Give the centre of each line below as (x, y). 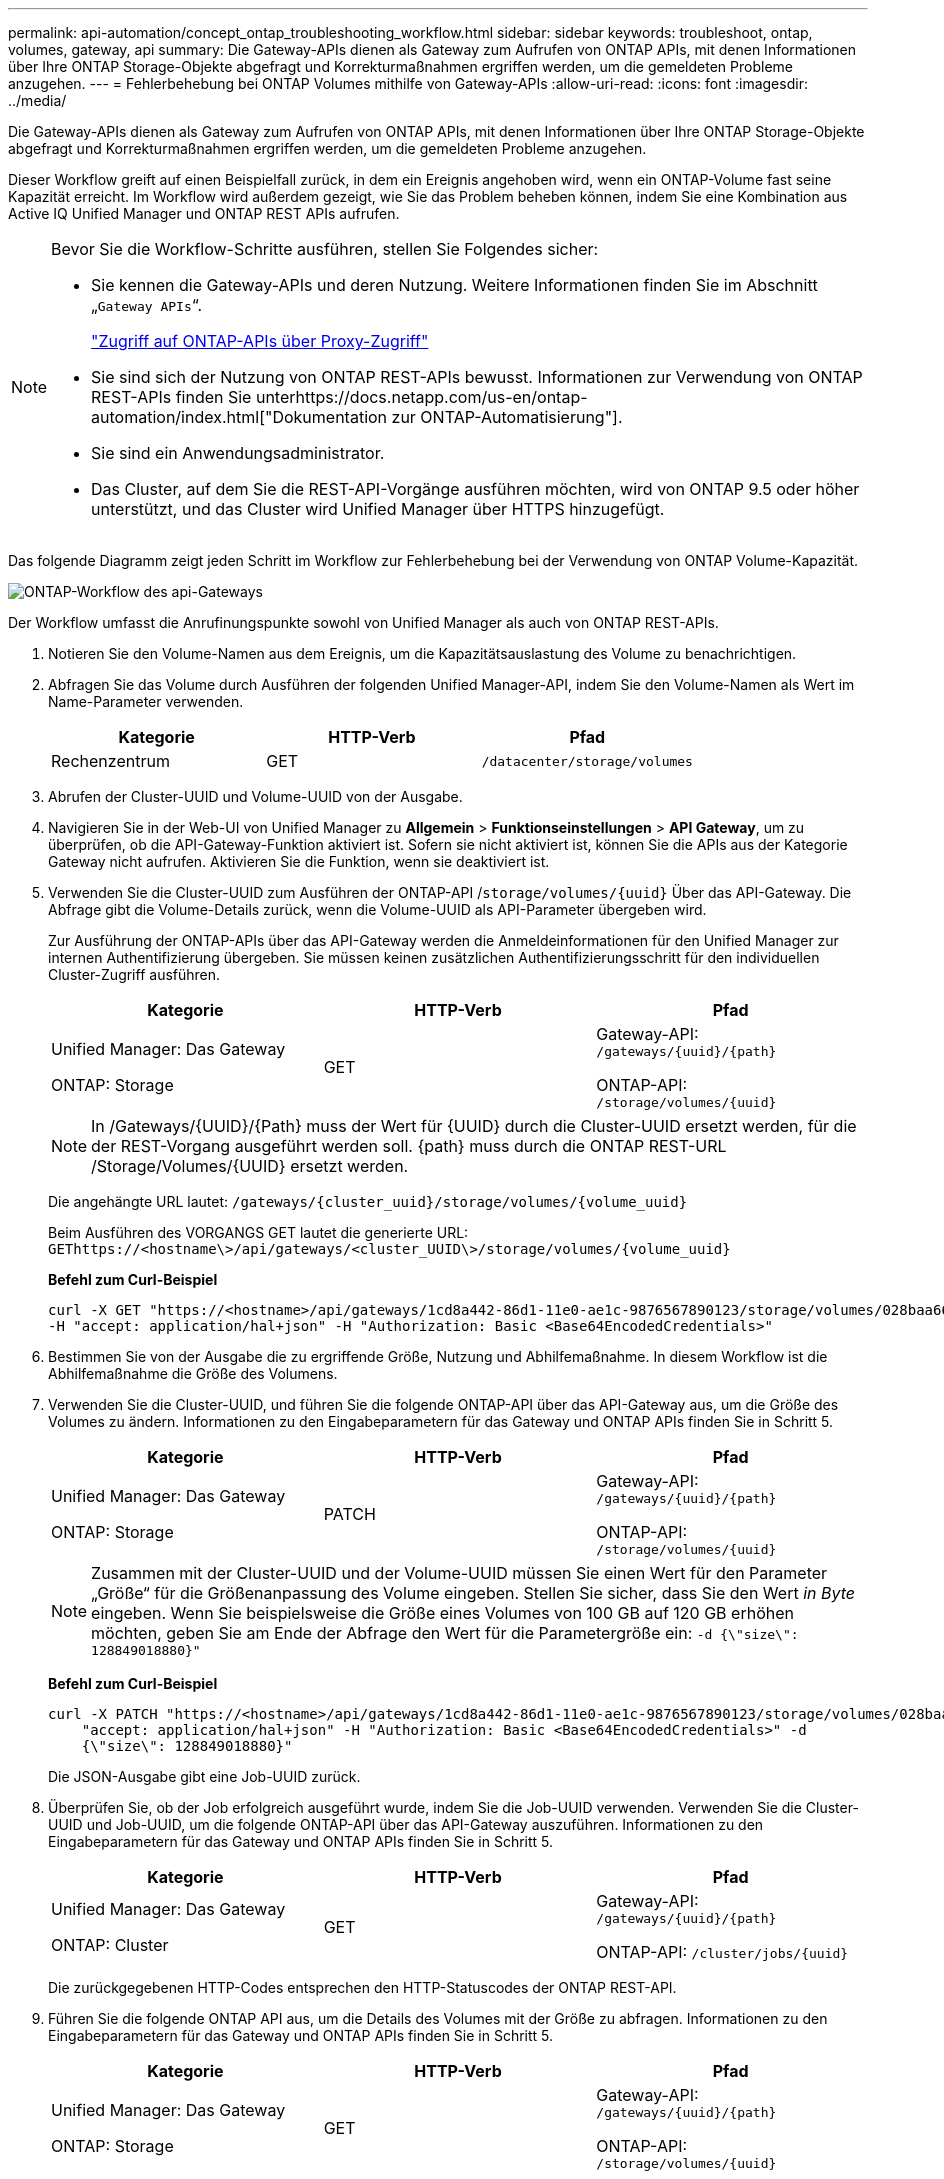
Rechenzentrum (110, 761)
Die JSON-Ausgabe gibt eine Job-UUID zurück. (204, 1776)
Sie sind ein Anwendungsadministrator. (238, 453)
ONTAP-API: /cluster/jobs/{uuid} (722, 1952)
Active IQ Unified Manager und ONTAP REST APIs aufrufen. (204, 213)
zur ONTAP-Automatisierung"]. (507, 417)
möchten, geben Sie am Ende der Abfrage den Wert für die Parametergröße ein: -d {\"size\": (445, 1633)
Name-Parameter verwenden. (146, 701)
